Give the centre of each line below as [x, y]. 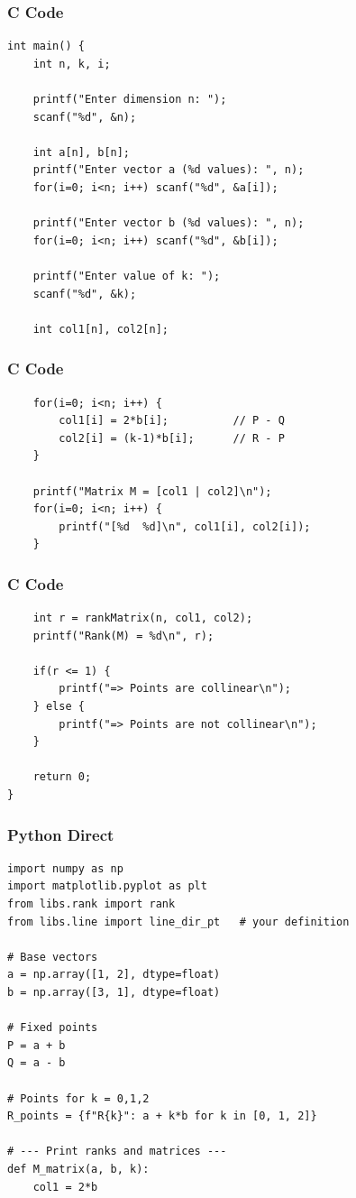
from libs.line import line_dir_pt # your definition [178, 922]
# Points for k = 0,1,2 [78, 1098]
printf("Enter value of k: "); [127, 276]
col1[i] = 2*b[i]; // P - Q [172, 421]
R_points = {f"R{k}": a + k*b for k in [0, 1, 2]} [162, 1116]
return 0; [62, 777]
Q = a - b [37, 1063]
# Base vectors [53, 957]
